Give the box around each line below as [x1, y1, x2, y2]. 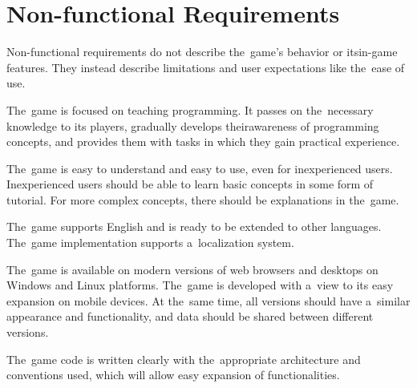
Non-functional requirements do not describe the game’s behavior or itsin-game [6, 43, 398, 60]
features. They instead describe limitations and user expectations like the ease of [6, 59, 405, 75]
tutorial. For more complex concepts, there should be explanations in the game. [6, 191, 399, 208]
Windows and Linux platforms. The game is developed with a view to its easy [6, 277, 394, 293]
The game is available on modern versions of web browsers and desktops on [6, 261, 379, 277]
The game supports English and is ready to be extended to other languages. [6, 218, 382, 235]
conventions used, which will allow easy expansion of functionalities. [6, 366, 340, 383]
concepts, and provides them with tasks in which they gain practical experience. [6, 133, 400, 150]
